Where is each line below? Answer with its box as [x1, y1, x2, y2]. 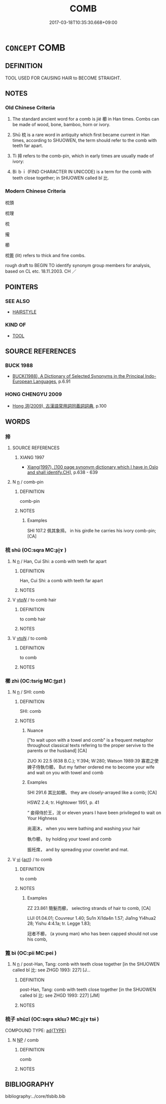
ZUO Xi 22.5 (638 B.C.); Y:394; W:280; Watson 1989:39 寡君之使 [27, 758, 159, 763]
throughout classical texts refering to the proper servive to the [27, 742, 154, 748]
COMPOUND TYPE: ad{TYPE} [5, 1027, 66, 1033]
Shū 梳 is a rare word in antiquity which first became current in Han [12, 132, 150, 138]
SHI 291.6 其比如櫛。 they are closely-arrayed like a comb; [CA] [27, 789, 157, 795]
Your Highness [27, 815, 57, 821]
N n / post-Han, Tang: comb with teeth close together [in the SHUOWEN [12, 961, 160, 967]
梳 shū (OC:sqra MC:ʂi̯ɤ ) [5, 547, 67, 553]
